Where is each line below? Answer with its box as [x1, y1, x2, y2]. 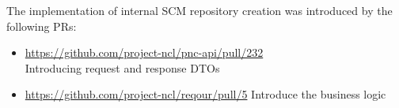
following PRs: [6, 17, 77, 34]
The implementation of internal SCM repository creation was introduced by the [6, 2, 393, 18]
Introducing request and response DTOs [25, 59, 220, 76]
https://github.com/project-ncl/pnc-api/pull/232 [25, 44, 264, 61]
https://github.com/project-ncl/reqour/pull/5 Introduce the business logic [25, 86, 386, 102]
